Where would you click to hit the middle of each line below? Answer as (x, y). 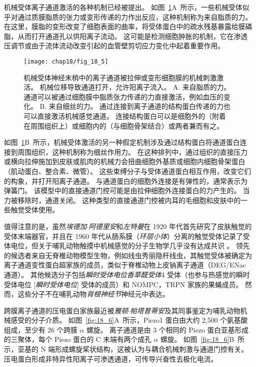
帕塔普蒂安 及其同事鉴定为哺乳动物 (185, 310)
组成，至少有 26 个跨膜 (41, 329)
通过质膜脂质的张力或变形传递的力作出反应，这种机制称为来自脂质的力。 (135, 17)
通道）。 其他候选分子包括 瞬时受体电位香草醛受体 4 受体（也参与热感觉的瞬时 (127, 274)
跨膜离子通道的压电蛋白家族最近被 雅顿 (66, 310)
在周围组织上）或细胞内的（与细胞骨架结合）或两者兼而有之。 (124, 125)
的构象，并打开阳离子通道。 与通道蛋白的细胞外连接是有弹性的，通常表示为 (126, 181)
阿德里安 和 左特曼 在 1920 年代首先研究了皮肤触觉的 (170, 226)
